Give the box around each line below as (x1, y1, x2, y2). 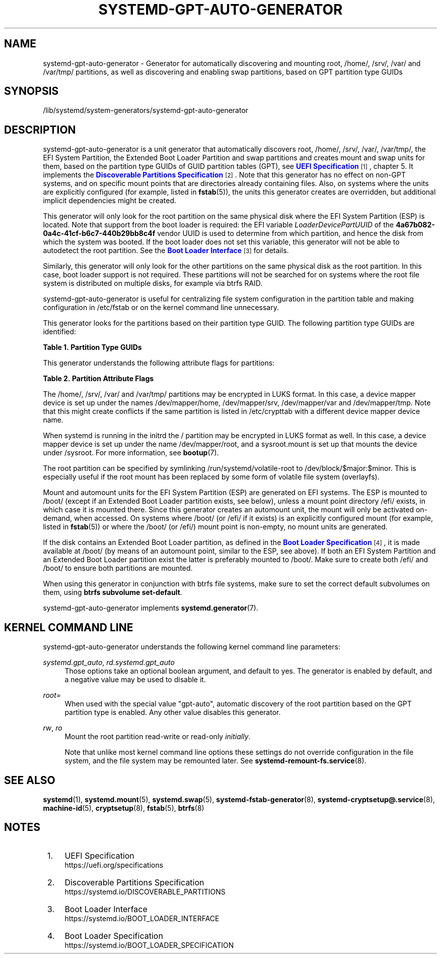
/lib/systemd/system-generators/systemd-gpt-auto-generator (43, 106, 249, 115)
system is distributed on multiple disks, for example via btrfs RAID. (43, 279, 263, 288)
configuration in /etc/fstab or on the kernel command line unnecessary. (43, 303, 279, 312)
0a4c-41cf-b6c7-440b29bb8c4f (43, 229, 156, 238)
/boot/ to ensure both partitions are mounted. (43, 564, 193, 573)
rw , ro (43, 724, 62, 733)
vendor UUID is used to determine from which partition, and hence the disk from (157, 229, 423, 238)
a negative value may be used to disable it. (64, 675, 206, 684)
